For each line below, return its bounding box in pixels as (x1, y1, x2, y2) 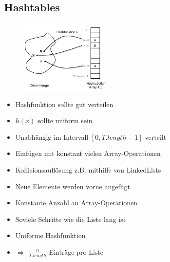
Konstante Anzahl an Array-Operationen (15, 197, 138, 208)
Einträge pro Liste (49, 246, 103, 257)
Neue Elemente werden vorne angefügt (15, 181, 130, 191)
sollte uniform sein (38, 115, 93, 126)
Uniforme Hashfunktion (15, 230, 86, 240)
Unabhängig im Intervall (15, 131, 89, 142)
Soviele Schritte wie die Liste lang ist (15, 214, 126, 224)
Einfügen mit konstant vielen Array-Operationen (15, 148, 161, 158)
